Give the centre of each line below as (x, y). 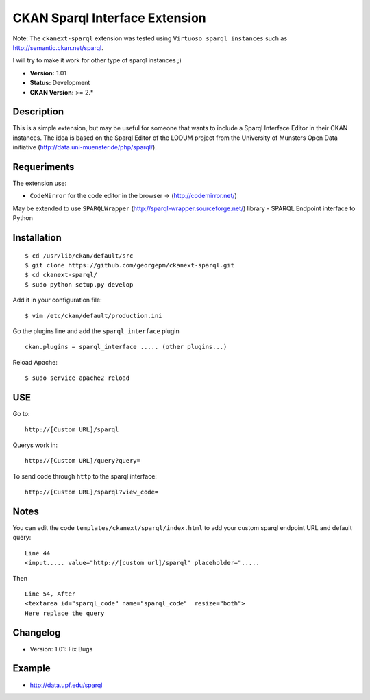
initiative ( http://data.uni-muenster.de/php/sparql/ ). (85, 147)
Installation (37, 238)
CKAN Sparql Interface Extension (109, 18)
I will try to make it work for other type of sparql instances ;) (97, 60)
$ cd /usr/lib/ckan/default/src (79, 256)
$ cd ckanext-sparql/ (61, 275)
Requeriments (44, 167)
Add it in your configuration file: (57, 300)
